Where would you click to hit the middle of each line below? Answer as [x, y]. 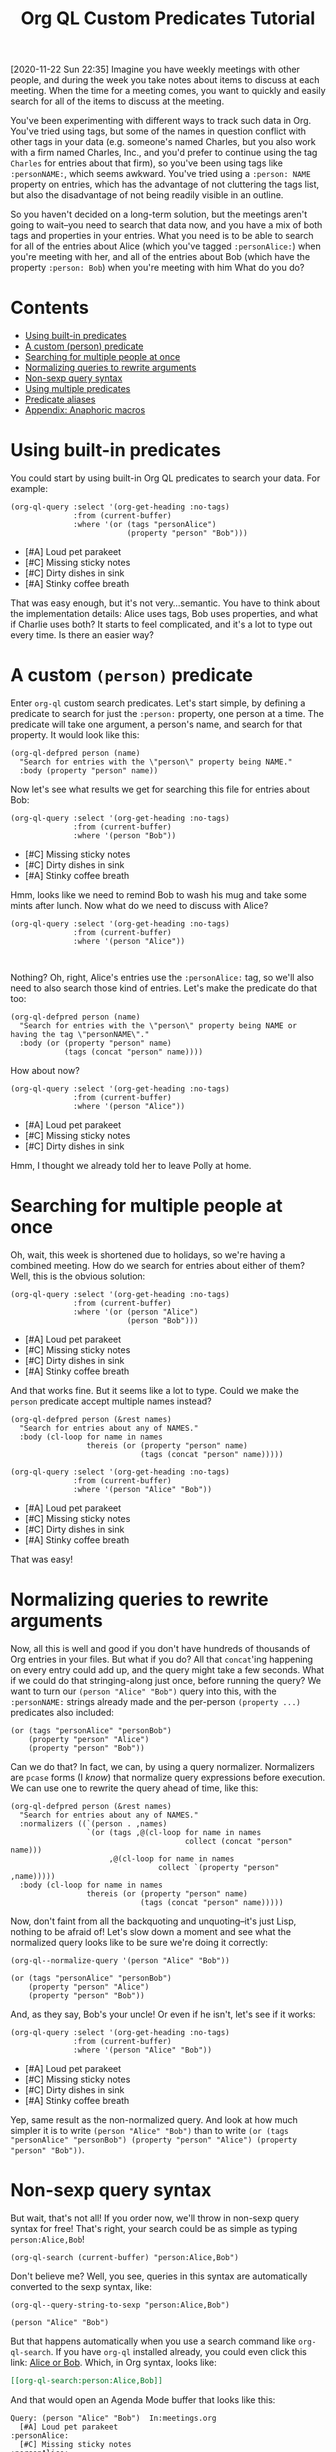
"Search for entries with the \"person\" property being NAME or [158, 1026]
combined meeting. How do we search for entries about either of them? [157, 1265]
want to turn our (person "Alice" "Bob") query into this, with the [143, 1691]
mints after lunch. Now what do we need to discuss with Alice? [139, 905]
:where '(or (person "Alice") [136, 1312]
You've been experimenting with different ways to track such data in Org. [161, 121]
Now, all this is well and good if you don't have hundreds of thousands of [160, 1648]
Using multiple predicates [77, 389]
